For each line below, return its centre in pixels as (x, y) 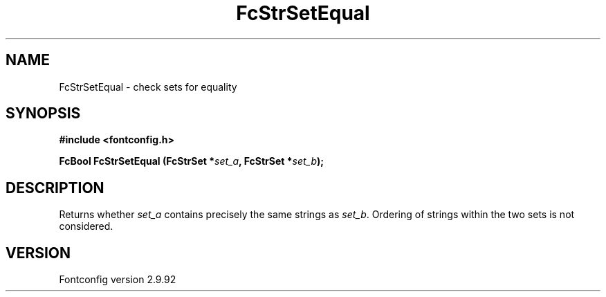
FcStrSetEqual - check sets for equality (148, 87)
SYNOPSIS (43, 114)
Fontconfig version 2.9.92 (118, 280)
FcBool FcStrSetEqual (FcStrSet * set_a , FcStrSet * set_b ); (192, 161)
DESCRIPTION (55, 188)
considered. (86, 226)
